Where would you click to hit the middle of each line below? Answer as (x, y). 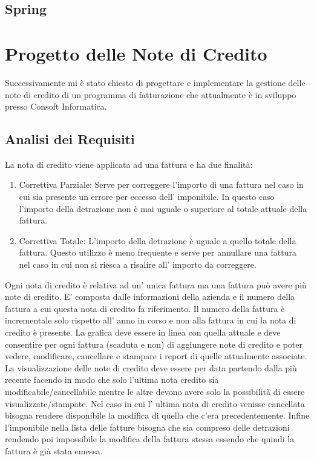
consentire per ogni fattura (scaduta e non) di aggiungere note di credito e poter (154, 344)
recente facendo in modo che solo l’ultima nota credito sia (112, 380)
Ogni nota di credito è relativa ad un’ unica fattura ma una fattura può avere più (156, 284)
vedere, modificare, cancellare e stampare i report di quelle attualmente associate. (156, 356)
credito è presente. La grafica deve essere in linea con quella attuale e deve (143, 332)
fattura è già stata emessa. (54, 450)
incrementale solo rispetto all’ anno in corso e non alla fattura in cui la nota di (151, 320)
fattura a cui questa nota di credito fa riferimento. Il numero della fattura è (145, 308)
